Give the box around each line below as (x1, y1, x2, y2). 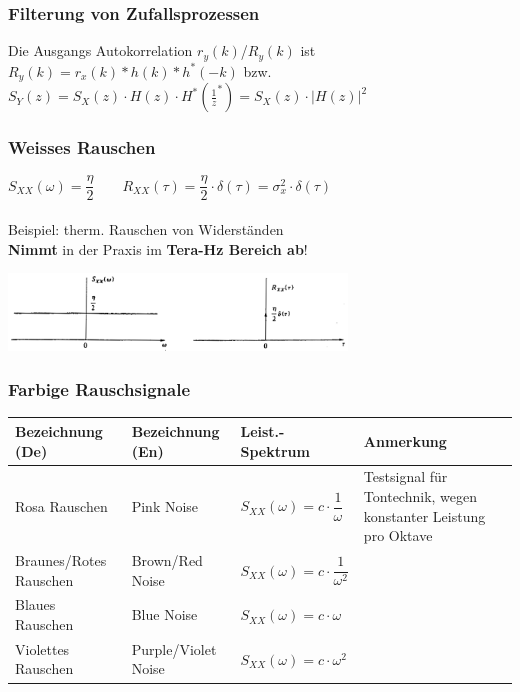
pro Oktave (363, 525, 433, 546)
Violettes (15, 638, 70, 659)
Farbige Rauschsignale (8, 377, 191, 402)
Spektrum (240, 440, 310, 461)
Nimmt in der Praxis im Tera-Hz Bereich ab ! (8, 238, 308, 259)
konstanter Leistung (363, 505, 486, 526)
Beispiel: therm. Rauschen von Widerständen (8, 219, 284, 239)
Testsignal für (363, 466, 448, 487)
